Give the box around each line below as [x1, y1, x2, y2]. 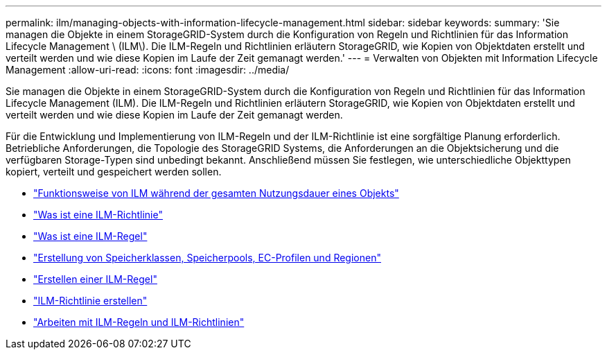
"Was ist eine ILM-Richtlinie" [33, 209, 163, 220]
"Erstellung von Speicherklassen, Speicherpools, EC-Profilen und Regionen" [33, 252, 381, 263]
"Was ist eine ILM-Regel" [33, 230, 148, 242]
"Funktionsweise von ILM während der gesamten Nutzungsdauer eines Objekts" [33, 187, 399, 199]
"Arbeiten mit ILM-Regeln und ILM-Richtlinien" [33, 316, 245, 328]
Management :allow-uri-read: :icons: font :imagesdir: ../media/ [6, 64, 290, 76]
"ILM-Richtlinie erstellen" [33, 295, 148, 306]
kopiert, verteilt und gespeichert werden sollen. [6, 166, 222, 177]
